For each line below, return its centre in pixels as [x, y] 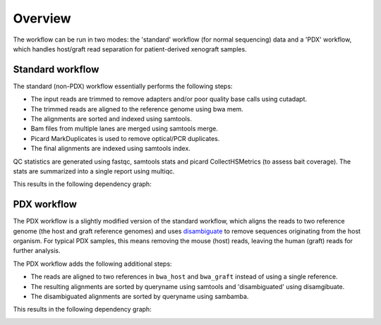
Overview [42, 18]
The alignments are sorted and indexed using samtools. [111, 119]
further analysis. [37, 251]
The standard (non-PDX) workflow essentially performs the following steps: [123, 86]
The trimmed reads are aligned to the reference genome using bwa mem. [137, 109]
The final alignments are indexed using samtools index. [110, 149]
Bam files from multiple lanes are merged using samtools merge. [124, 129]
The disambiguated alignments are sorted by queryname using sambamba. [140, 296]
